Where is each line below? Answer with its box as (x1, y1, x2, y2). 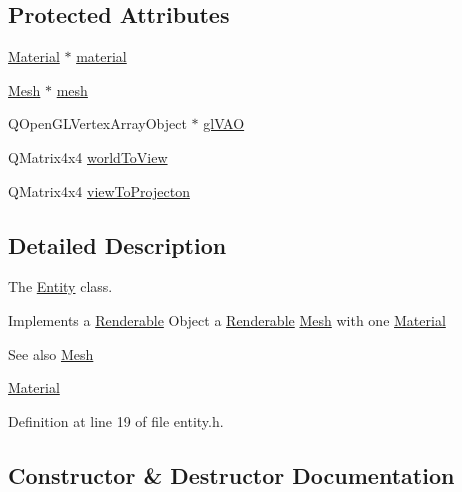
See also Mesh (8, 343, 94, 364)
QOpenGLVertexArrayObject (8, 113, 187, 134)
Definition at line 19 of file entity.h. (8, 410, 224, 431)
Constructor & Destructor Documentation (8, 459, 455, 490)
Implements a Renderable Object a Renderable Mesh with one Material (8, 309, 446, 330)
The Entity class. (8, 276, 113, 297)
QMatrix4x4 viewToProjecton (8, 180, 190, 201)
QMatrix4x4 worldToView (8, 146, 168, 167)
